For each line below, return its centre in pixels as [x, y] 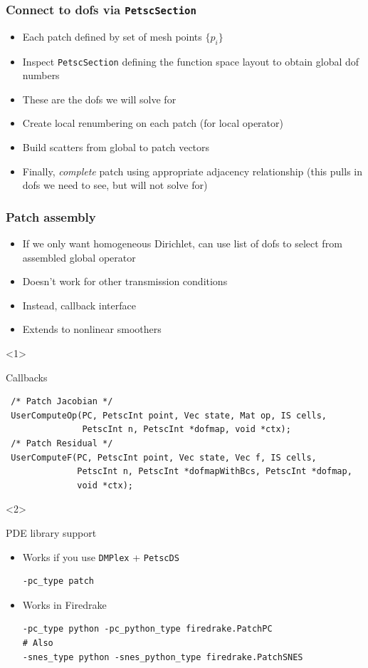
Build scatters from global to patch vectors [116, 147]
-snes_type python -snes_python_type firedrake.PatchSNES [163, 657]
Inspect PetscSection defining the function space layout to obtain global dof [191, 61]
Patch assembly [51, 216]
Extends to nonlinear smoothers [92, 329]
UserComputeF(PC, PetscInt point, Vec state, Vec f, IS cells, [164, 457]
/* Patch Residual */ [62, 443]
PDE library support [51, 532]
